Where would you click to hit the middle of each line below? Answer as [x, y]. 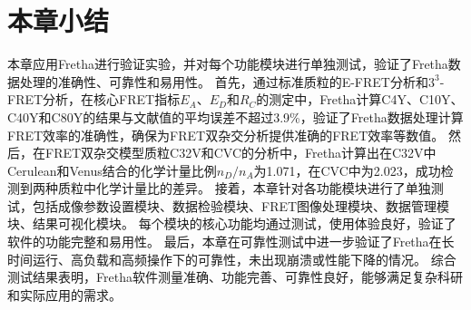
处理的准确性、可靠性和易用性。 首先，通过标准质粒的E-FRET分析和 [224, 81]
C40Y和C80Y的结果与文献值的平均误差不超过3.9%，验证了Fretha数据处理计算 [235, 116]
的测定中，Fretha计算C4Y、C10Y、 [360, 99]
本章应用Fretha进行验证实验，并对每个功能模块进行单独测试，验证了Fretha [228, 64]
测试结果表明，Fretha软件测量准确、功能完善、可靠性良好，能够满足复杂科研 [235, 277]
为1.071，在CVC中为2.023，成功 [347, 170]
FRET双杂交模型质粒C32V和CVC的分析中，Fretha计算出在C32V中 [240, 153]
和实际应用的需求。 [64, 294]
